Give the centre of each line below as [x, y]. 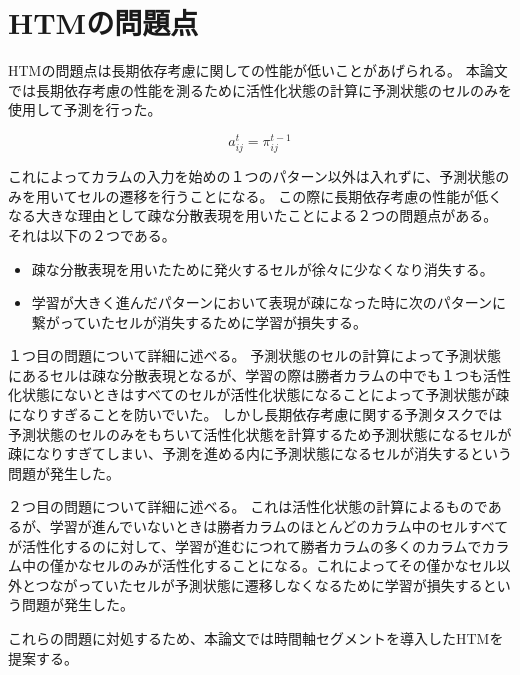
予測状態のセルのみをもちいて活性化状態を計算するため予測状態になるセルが [260, 433]
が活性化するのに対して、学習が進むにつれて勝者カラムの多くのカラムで [245, 545]
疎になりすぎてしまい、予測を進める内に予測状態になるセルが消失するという [260, 453]
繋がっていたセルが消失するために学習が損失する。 [199, 321]
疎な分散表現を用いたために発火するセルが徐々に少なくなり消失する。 [262, 268]
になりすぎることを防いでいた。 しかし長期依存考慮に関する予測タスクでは [255, 414]
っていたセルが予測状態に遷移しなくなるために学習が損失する [280, 584]
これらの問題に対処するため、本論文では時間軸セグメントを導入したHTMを [256, 638]
